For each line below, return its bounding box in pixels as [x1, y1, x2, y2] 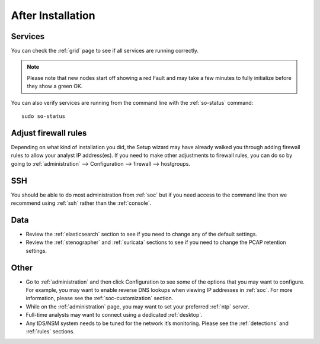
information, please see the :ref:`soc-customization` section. [25, 295, 174, 302]
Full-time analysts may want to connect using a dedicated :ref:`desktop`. [25, 311, 203, 319]
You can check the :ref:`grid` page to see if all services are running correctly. [11, 47, 199, 54]
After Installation [11, 9, 95, 22]
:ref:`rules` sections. [25, 327, 75, 335]
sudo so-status [21, 113, 66, 120]
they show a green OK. [27, 83, 83, 90]
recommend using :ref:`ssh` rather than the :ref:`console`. [11, 200, 152, 207]
